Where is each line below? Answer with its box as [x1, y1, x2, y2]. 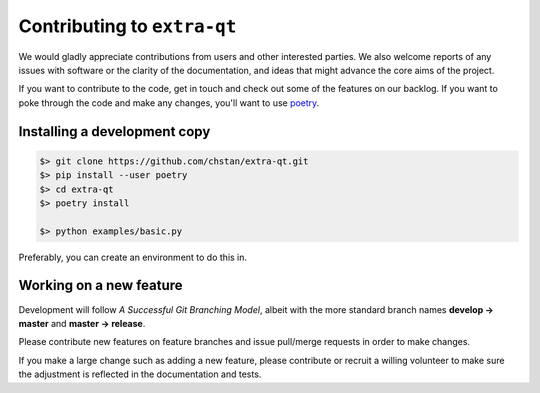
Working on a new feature [18, 277, 184, 294]
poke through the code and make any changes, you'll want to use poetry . [18, 96, 320, 109]
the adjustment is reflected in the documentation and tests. [18, 368, 262, 380]
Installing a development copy [18, 123, 211, 140]
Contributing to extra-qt [18, 15, 237, 37]
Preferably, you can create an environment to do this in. [18, 251, 248, 263]
